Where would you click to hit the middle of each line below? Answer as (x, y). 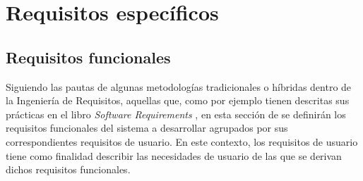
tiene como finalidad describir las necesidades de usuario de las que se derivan (174, 155)
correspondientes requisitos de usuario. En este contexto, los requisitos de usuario (182, 141)
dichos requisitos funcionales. (68, 169)
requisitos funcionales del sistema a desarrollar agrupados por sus (147, 128)
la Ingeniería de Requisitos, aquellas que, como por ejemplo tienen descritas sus (178, 100)
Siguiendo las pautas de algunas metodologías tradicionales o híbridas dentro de (179, 86)
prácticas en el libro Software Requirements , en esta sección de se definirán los (176, 114)
